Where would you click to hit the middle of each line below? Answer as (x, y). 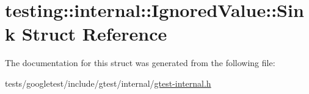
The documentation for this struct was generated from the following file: (140, 63)
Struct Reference (94, 34)
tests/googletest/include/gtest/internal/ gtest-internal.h (108, 83)
